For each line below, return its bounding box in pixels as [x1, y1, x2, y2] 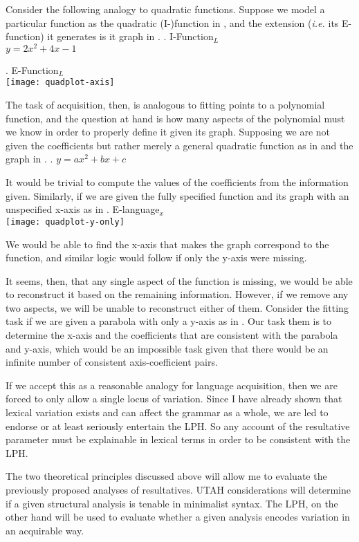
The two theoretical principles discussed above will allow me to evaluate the [6, 469, 327, 483]
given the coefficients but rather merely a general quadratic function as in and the [6, 138, 353, 152]
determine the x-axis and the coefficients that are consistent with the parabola [6, 328, 338, 342]
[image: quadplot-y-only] [6, 216, 125, 227]
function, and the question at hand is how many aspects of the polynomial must [6, 111, 345, 125]
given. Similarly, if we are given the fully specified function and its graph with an [6, 188, 349, 203]
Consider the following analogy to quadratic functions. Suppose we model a [6, 2, 325, 16]
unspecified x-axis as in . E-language [6, 202, 160, 216]
